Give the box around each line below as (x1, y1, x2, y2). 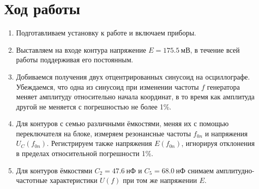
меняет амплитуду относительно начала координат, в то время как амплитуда (16, 91, 255, 102)
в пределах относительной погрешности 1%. (16, 148, 153, 159)
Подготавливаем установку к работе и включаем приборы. (16, 27, 197, 38)
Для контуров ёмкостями (16, 165, 92, 175)
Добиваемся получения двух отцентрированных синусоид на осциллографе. (16, 71, 250, 82)
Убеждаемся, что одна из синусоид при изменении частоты (16, 81, 199, 92)
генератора (207, 81, 240, 92)
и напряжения (205, 128, 248, 138)
